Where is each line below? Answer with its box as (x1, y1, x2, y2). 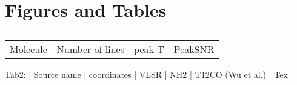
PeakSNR (173, 42, 215, 57)
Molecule (10, 42, 47, 57)
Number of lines (56, 42, 125, 57)
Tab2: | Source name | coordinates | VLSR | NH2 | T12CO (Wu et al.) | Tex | (5, 68, 293, 81)
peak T (134, 42, 164, 57)
